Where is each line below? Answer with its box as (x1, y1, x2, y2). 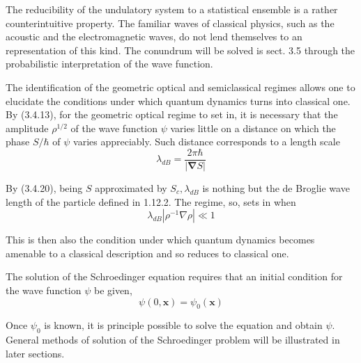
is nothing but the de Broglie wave (202, 181, 350, 195)
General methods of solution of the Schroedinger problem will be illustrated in (6, 332, 340, 347)
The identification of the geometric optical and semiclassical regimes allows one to (6, 79, 355, 94)
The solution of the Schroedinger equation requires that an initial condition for (6, 269, 343, 284)
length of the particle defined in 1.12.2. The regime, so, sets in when (6, 194, 296, 209)
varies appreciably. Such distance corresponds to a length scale (73, 134, 340, 149)
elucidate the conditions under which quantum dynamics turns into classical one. (6, 93, 351, 108)
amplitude (6, 120, 49, 135)
